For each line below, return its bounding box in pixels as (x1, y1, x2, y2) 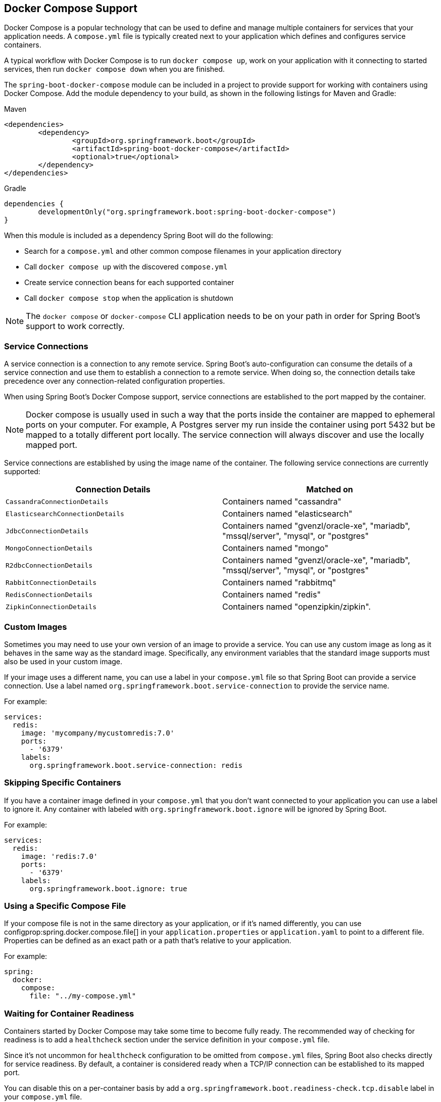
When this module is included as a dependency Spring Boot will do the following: (4, 231, 273, 240)
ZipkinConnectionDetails (6, 603, 97, 611)
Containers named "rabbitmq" (222, 577, 336, 588)
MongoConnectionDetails (6, 544, 93, 552)
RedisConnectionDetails (6, 590, 93, 599)
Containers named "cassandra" (222, 496, 341, 507)
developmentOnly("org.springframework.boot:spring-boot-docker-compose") (38, 208, 336, 216)
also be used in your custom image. (4, 657, 123, 666)
